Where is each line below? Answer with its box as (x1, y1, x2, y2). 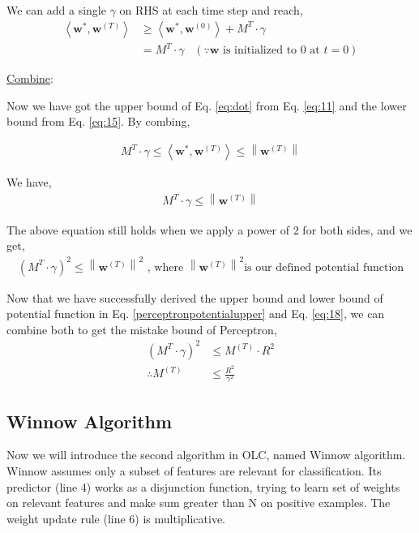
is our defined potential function (244, 261, 404, 273)
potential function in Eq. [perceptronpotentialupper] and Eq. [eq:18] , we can (6, 305, 385, 322)
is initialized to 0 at (223, 45, 320, 57)
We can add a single (6, 2, 106, 18)
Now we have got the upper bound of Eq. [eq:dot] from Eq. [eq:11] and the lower (6, 97, 407, 114)
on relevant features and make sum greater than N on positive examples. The (6, 494, 391, 511)
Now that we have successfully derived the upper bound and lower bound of (6, 289, 383, 306)
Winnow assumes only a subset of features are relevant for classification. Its (6, 462, 382, 479)
